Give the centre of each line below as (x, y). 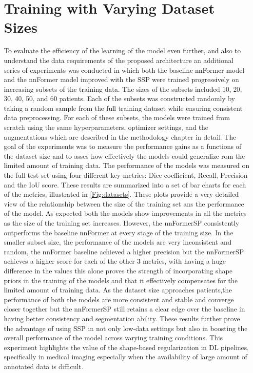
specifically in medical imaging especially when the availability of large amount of (126, 357)
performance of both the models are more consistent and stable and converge (119, 299)
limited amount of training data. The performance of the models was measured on (127, 165)
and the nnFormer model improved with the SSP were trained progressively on (122, 79)
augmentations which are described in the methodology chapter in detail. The (120, 136)
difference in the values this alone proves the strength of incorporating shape (118, 270)
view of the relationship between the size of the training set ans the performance (124, 203)
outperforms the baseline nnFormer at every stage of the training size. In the (119, 232)
